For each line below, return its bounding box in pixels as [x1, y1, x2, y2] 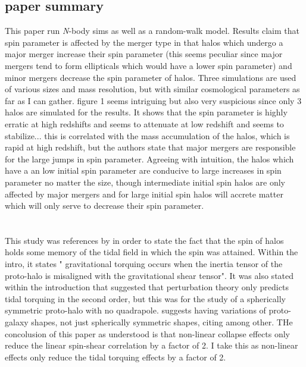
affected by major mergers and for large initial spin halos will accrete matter [5, 187, 283, 200]
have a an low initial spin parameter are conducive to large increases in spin [5, 164, 282, 177]
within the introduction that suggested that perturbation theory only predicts [5, 281, 289, 293]
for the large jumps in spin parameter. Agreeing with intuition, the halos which [5, 152, 294, 165]
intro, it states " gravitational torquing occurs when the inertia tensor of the [5, 258, 283, 270]
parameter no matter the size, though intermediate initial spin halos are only [5, 175, 285, 188]
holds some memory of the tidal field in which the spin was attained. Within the [5, 246, 298, 258]
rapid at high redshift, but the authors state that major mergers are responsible [5, 141, 296, 153]
